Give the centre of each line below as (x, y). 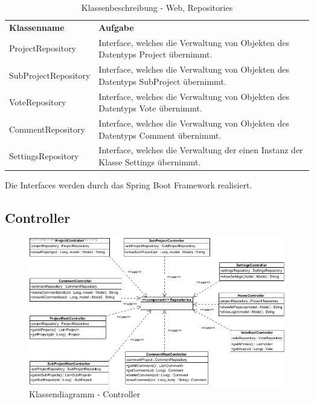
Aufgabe (116, 27)
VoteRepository (38, 102)
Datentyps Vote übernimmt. (150, 108)
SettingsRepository (44, 156)
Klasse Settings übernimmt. (150, 162)
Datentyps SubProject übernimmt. (162, 81)
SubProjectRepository (50, 75)
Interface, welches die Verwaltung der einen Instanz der (201, 150)
